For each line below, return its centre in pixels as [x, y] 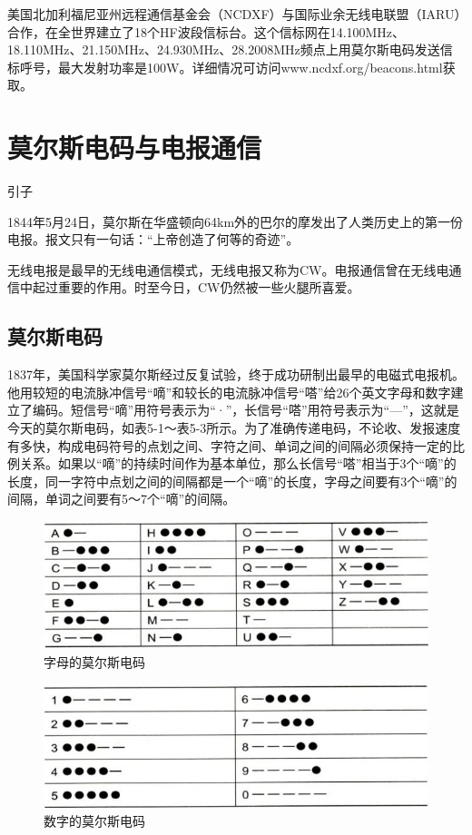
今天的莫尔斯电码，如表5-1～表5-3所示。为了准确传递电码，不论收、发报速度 [234, 428]
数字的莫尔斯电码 [94, 820]
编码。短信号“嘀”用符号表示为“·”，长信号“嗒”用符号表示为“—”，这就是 [246, 410]
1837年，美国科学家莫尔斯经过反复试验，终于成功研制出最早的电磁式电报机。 [236, 374]
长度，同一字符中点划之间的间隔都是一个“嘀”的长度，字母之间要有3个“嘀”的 [232, 481]
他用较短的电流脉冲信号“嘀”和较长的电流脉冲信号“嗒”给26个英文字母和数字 [229, 392]
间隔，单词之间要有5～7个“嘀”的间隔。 [122, 499]
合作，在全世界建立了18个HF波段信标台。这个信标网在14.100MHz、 [206, 31]
